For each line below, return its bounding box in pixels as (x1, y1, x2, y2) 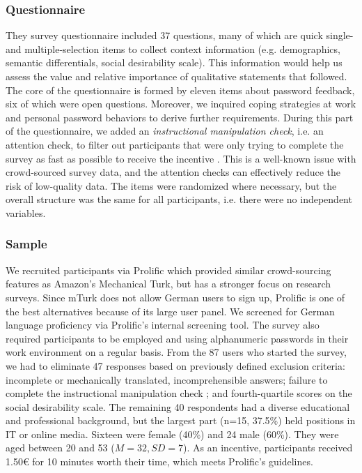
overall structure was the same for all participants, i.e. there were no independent (6, 192, 352, 207)
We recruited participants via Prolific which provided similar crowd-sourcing (6, 262, 331, 277)
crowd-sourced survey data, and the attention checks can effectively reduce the (6, 165, 340, 179)
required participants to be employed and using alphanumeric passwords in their (6, 331, 349, 345)
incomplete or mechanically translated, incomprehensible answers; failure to (6, 372, 328, 386)
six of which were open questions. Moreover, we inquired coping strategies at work (6, 96, 356, 111)
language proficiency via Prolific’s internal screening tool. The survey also (6, 317, 320, 332)
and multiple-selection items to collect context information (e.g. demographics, (6, 41, 340, 56)
